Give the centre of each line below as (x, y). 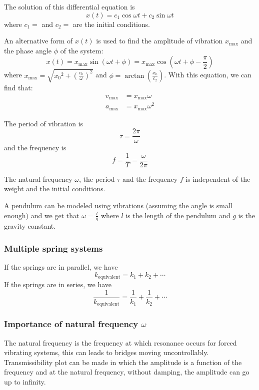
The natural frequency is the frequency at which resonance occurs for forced (120, 342)
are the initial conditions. (111, 24)
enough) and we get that (42, 215)
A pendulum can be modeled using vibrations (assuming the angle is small (118, 205)
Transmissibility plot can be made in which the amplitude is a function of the (123, 362)
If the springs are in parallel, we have (61, 267)
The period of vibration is (44, 123)
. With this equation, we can (208, 75)
